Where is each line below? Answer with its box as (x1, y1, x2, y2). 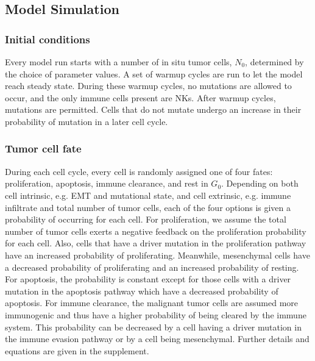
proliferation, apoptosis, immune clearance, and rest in (5, 177, 208, 190)
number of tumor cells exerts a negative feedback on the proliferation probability (5, 224, 306, 237)
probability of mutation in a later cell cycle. (5, 115, 168, 127)
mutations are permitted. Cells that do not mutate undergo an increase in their (5, 103, 302, 116)
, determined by (245, 55, 304, 68)
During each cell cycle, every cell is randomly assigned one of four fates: (5, 165, 273, 177)
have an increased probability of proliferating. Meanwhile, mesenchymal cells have (5, 248, 310, 261)
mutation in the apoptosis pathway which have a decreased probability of (5, 284, 278, 297)
